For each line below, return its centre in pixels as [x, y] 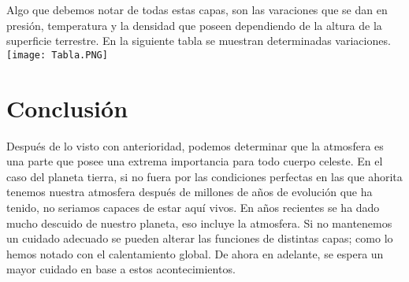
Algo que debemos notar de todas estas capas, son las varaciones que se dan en [197, 9]
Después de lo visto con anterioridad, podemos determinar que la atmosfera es [195, 145]
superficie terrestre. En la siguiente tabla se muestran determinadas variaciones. [199, 41]
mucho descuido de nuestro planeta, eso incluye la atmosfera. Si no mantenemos [199, 223]
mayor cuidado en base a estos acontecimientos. [121, 269]
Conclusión [67, 108]
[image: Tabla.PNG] [57, 55]
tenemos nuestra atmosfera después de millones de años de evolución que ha [190, 192]
